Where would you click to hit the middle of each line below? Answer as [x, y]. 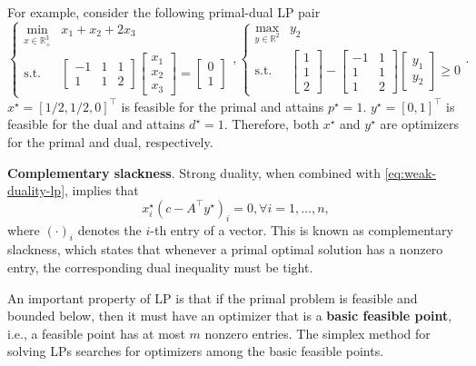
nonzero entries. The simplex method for [317, 333]
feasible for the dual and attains [96, 124]
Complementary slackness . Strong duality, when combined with [194, 172]
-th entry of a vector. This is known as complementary [302, 229]
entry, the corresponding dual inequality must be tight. [160, 267]
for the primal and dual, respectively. [110, 141]
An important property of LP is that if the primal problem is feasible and [213, 297]
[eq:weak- [411, 172]
